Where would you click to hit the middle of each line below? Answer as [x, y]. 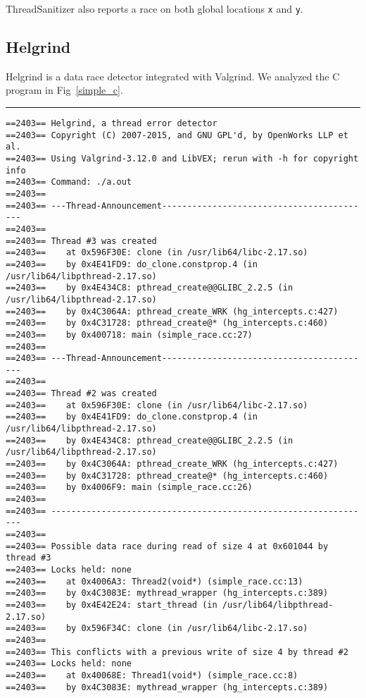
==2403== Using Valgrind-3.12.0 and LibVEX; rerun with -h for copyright [182, 159]
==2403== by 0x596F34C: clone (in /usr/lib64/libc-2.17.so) [157, 629]
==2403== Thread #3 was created [81, 241]
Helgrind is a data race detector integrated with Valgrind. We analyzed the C [173, 76]
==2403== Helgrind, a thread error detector [112, 124]
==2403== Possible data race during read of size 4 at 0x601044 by [167, 546]
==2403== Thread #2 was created [81, 394]
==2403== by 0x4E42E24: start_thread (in [112, 605]
